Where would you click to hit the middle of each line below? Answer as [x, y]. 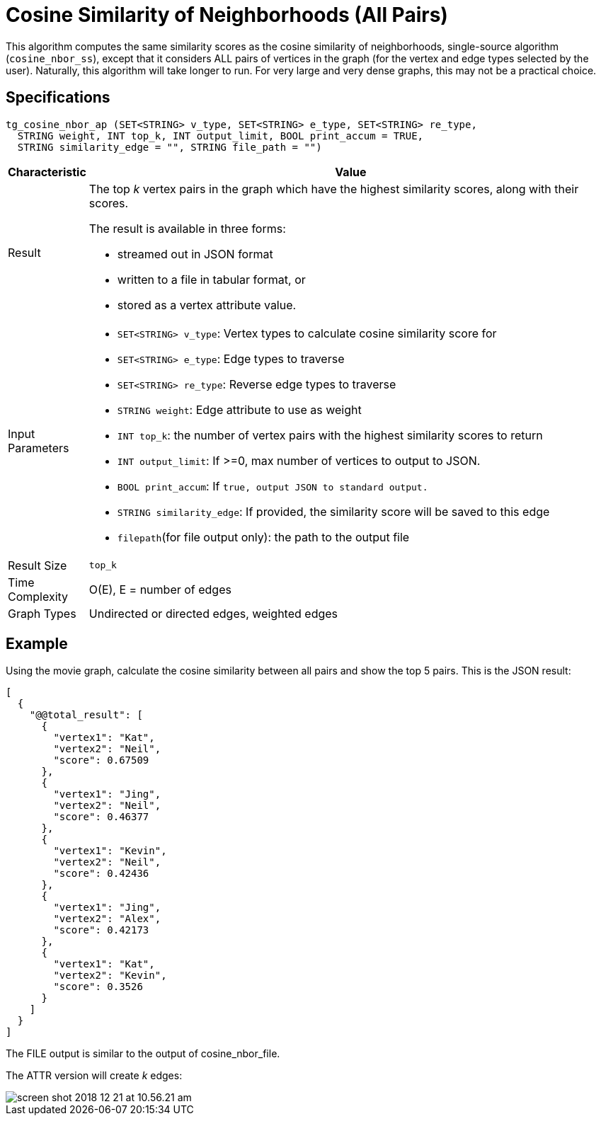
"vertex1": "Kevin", [110, 851]
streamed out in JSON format [195, 254]
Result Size [38, 565]
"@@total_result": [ [86, 715]
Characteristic [47, 172]
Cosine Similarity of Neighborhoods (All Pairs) [227, 15]
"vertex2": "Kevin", [110, 976]
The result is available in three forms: [187, 228]
